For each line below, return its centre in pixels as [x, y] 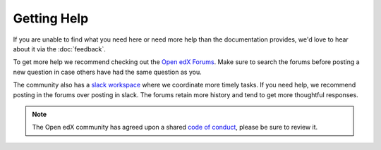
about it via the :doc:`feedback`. [59, 49]
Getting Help [51, 18]
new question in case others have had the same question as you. [107, 72]
